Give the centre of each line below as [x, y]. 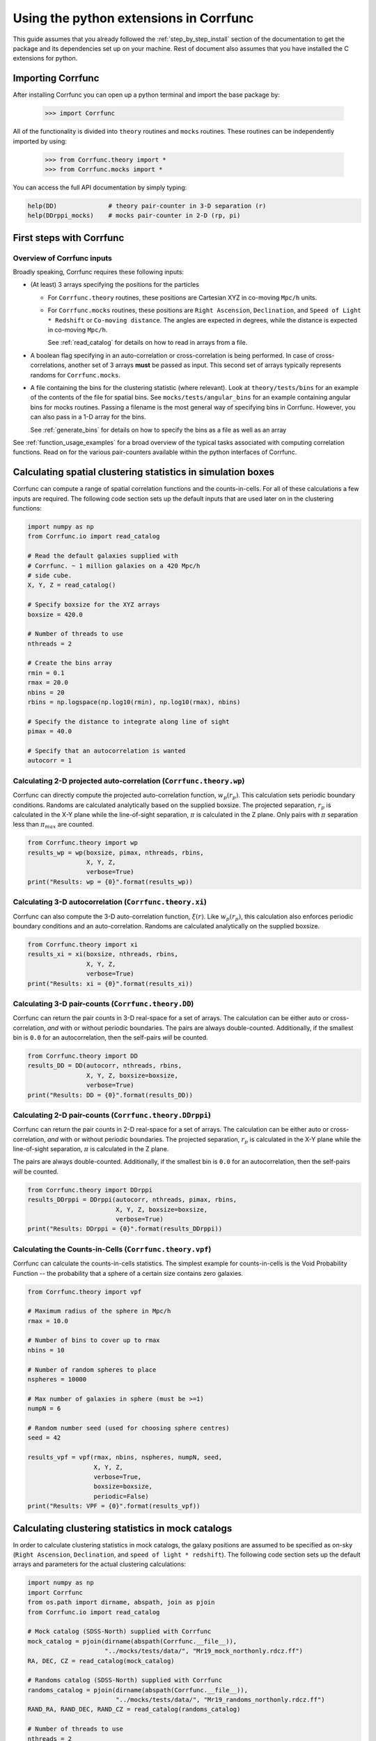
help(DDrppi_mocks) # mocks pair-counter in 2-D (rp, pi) [134, 216]
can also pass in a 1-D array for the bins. [88, 417]
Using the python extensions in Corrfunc [133, 18]
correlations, [48, 365]
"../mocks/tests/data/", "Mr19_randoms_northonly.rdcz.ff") [220, 1700]
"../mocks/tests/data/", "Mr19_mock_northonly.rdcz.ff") [204, 1651]
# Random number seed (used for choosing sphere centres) [128, 1428]
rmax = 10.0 [48, 1321]
